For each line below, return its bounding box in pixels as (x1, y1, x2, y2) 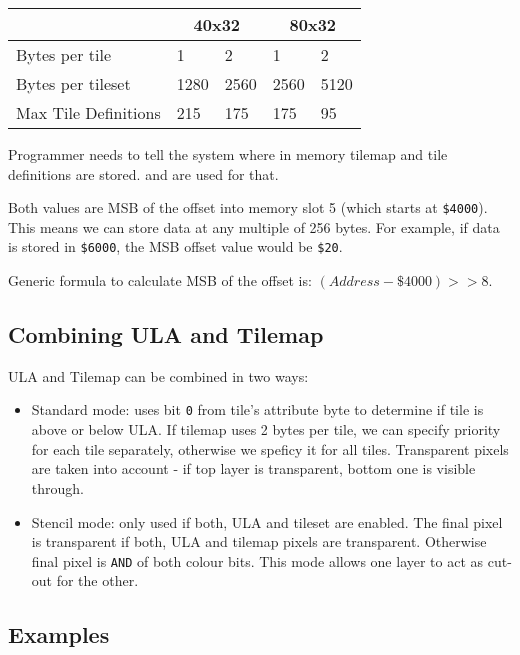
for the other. (56, 570, 139, 591)
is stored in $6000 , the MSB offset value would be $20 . (8, 236, 343, 257)
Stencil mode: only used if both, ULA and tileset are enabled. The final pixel (31, 511, 503, 532)
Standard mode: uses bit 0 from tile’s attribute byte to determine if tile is (31, 399, 484, 420)
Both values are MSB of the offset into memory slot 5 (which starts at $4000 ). (8, 197, 488, 218)
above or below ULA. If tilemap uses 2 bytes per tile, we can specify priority (31, 419, 501, 440)
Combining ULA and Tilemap (8, 319, 324, 350)
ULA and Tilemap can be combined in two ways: (8, 365, 309, 386)
